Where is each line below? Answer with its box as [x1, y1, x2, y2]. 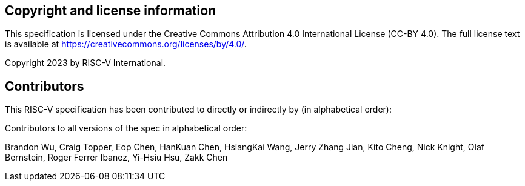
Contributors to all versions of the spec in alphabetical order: [5, 123, 247, 134]
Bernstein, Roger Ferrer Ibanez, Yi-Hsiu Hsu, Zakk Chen [5, 152, 228, 163]
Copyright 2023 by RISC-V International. [5, 58, 166, 68]
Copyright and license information [5, 3, 216, 18]
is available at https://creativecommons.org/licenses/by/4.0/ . [5, 39, 247, 50]
